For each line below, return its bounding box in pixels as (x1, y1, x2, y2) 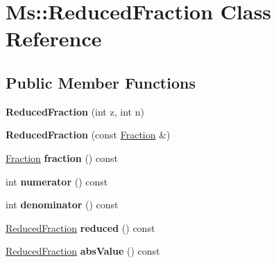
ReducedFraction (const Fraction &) (6, 127, 171, 142)
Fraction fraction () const (6, 150, 118, 165)
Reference (6, 24, 102, 53)
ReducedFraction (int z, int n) (6, 104, 144, 118)
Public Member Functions (6, 71, 196, 93)
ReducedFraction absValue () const (6, 244, 160, 258)
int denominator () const (6, 197, 119, 212)
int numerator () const (6, 174, 108, 188)
